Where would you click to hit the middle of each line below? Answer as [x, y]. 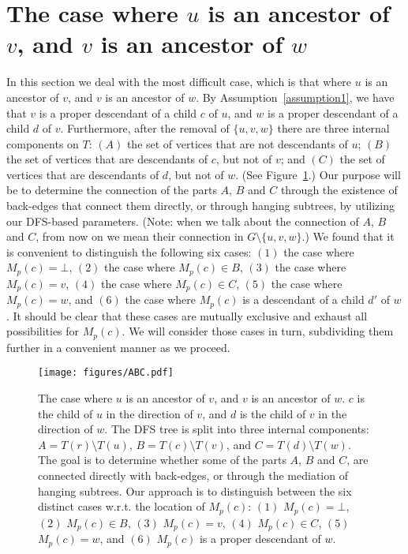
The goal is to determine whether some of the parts [162, 460]
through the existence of [339, 190]
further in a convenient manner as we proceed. [118, 347]
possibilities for [43, 331]
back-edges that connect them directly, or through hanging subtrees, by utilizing [200, 206]
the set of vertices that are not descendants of [237, 143]
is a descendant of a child [303, 299]
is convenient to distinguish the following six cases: [129, 251]
